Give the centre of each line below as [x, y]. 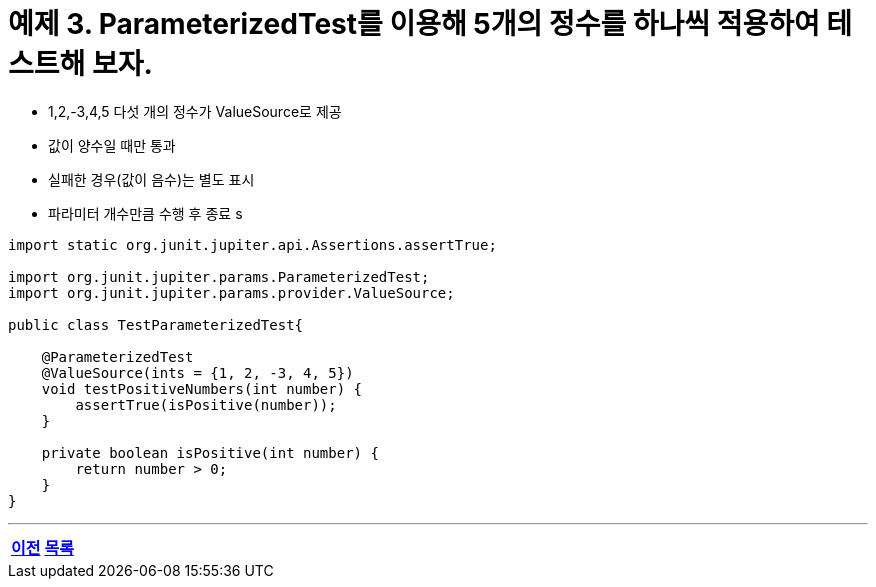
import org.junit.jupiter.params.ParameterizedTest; [219, 276]
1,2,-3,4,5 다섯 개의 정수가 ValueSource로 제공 [195, 111]
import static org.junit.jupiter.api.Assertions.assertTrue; [252, 244]
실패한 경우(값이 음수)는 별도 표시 [151, 179]
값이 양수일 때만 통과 [112, 145]
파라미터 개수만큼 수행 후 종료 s [145, 213]
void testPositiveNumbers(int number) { [202, 388]
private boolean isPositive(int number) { [210, 452]
